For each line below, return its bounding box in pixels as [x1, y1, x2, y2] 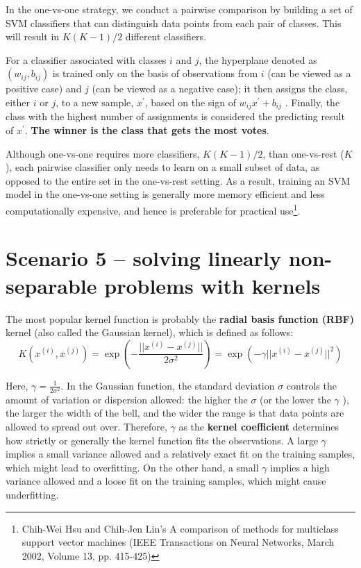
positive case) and [6, 81, 82, 96]
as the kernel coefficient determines [178, 419, 339, 434]
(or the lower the [260, 392, 331, 406]
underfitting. [6, 487, 59, 502]
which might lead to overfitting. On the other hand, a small [6, 460, 259, 474]
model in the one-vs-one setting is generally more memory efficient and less [6, 187, 325, 201]
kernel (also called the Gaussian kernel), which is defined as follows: [6, 325, 294, 340]
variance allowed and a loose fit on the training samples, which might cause [6, 474, 326, 488]
